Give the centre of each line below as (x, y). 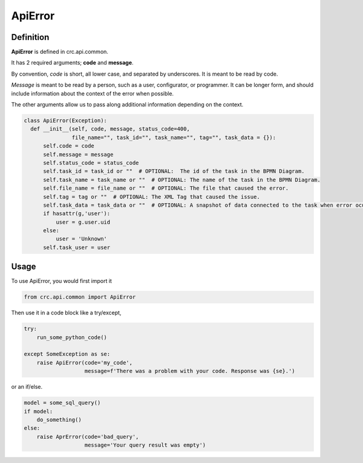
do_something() (59, 420)
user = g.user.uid (83, 222)
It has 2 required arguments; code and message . (72, 63)
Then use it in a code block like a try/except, (66, 313)
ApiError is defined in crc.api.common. (60, 52)
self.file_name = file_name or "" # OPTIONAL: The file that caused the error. (166, 188)
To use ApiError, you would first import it (61, 281)
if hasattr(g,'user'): (77, 214)
